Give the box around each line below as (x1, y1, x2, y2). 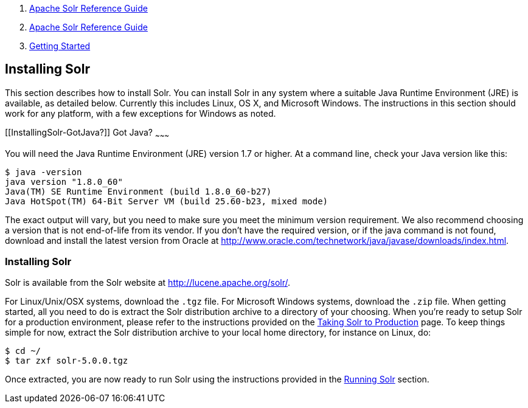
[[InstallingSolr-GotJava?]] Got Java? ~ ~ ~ (5, 126, 170, 140)
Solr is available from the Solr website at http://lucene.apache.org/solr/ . (5, 277, 291, 288)
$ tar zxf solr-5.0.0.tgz (5, 356, 128, 366)
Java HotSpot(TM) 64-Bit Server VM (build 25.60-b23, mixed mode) (5, 196, 328, 206)
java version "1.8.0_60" (5, 176, 123, 187)
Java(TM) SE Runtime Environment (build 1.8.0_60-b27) (5, 186, 272, 196)
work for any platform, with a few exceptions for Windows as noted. (5, 108, 276, 119)
